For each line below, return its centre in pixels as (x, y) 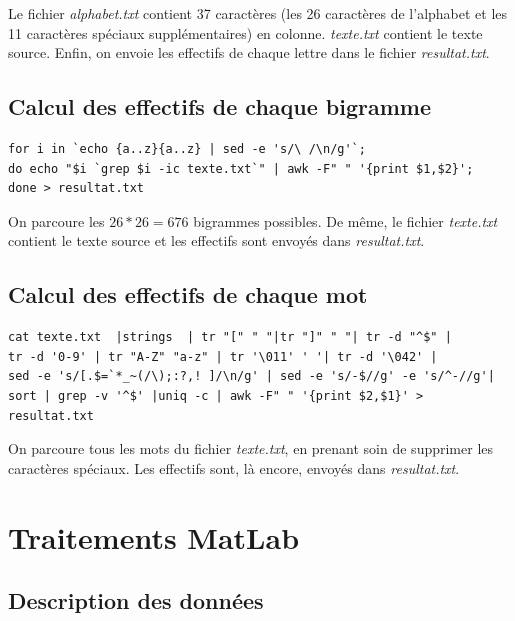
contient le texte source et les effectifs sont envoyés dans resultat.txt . (216, 240)
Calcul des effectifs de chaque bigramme (220, 106)
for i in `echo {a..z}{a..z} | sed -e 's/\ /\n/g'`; (187, 148)
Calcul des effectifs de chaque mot (188, 294)
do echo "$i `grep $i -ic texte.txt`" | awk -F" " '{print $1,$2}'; (241, 168)
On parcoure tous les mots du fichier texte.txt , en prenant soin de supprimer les (251, 448)
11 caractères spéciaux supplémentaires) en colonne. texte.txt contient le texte (245, 32)
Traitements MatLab (154, 536)
